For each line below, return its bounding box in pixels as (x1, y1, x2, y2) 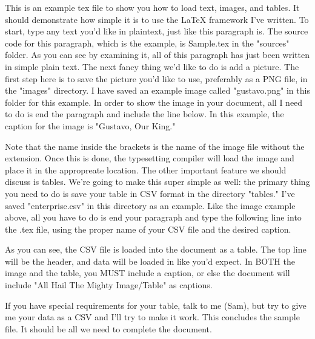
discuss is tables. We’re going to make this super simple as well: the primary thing (5, 175, 310, 188)
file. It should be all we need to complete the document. (5, 322, 212, 335)
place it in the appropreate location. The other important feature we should (5, 163, 287, 176)
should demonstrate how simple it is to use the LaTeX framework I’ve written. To (5, 13, 309, 25)
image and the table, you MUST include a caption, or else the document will (5, 266, 290, 279)
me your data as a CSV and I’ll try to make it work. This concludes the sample (5, 311, 300, 323)
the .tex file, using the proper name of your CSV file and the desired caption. (5, 222, 291, 235)
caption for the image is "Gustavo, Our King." (5, 119, 176, 132)
